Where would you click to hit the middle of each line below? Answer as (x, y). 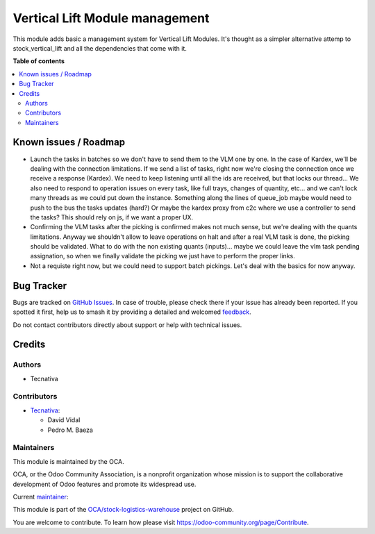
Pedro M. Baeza (70, 430)
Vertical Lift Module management (111, 18)
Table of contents (39, 61)
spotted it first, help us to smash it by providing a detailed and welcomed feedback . (132, 312)
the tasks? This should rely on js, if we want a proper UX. (112, 217)
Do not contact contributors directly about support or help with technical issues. (127, 325)
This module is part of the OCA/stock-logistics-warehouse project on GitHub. (123, 510)
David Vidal (64, 420)
